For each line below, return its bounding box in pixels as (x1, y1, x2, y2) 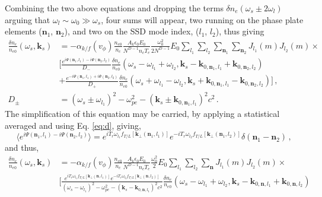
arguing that (5, 13, 50, 26)
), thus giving (215, 25, 264, 37)
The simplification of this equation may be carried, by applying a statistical (5, 107, 280, 120)
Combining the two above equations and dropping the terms (5, 2, 224, 14)
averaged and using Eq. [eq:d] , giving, (5, 119, 141, 131)
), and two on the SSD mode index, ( (64, 25, 199, 37)
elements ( (5, 25, 42, 37)
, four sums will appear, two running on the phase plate (101, 13, 304, 26)
